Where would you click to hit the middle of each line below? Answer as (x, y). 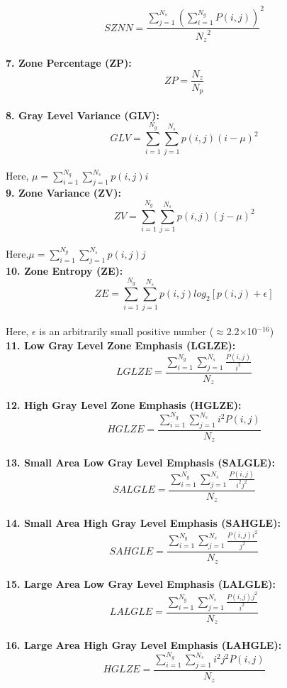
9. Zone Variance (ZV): (63, 193)
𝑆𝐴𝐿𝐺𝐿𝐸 (134, 490)
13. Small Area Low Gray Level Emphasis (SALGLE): (140, 463)
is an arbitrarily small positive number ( (126, 331)
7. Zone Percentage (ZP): (69, 62)
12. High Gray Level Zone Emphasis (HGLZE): (124, 404)
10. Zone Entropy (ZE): (64, 270)
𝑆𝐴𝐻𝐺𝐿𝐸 (131, 551)
